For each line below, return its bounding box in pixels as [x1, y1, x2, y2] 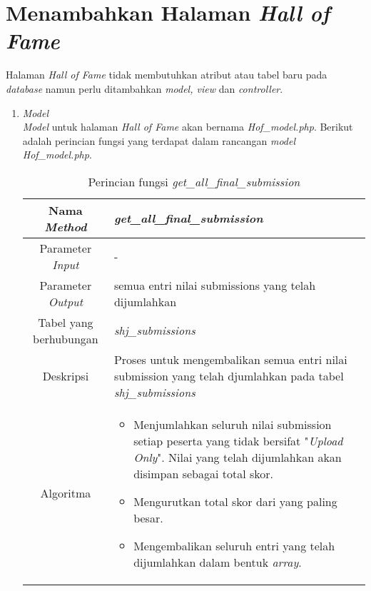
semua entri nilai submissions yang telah [113, 276, 316, 293]
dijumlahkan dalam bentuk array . [133, 553, 302, 570]
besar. [133, 509, 163, 526]
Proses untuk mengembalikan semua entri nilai [113, 350, 347, 368]
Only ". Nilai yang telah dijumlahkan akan [133, 448, 342, 465]
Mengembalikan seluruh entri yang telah [133, 537, 335, 554]
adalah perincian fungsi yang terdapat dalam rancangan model [22, 133, 296, 148]
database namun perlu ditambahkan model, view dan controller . [6, 81, 283, 96]
